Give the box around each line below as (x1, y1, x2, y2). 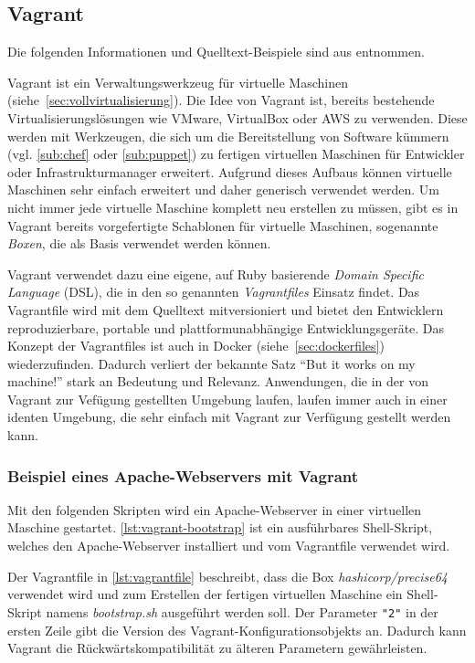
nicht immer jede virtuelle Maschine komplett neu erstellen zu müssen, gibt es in (7, 197, 459, 216)
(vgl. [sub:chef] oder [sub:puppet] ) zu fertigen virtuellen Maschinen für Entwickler (7, 144, 465, 163)
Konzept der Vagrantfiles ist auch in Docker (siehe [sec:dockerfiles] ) (7, 336, 385, 355)
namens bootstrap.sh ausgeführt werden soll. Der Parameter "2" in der (46, 602, 438, 621)
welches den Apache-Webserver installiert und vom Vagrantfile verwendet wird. (7, 536, 450, 555)
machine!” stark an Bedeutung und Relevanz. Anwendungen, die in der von (7, 372, 429, 391)
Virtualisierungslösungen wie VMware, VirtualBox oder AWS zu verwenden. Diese (7, 108, 468, 127)
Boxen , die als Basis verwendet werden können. (7, 234, 271, 253)
